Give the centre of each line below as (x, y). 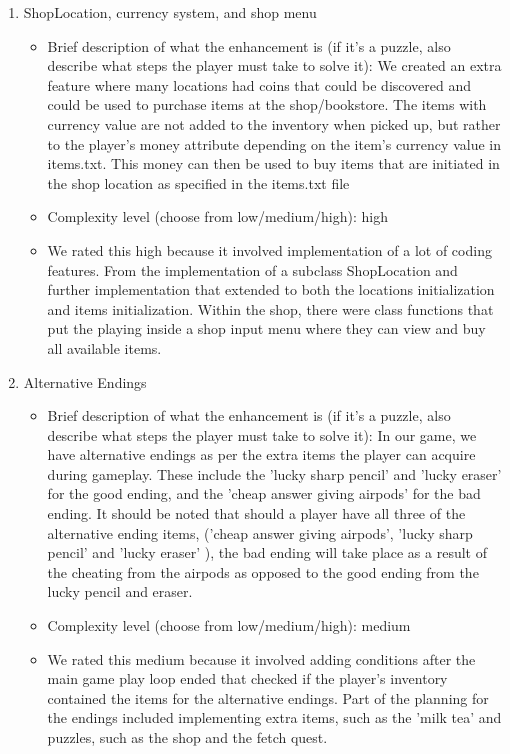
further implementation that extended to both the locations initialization (271, 289)
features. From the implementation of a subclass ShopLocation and (252, 269)
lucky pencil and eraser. (120, 591)
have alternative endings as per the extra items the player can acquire (261, 454)
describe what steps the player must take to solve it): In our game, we (262, 434)
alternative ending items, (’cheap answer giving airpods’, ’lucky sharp (260, 532)
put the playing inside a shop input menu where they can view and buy (266, 328)
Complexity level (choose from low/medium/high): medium (229, 625)
